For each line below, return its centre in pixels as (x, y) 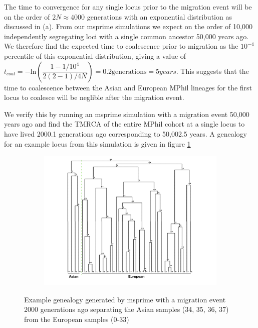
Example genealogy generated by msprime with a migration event (125, 299)
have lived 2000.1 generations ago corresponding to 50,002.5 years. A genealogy (125, 133)
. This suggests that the (212, 71)
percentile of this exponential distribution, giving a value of (95, 56)
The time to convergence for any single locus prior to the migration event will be (128, 7)
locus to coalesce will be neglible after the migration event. (94, 97)
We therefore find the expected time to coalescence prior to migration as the (121, 46)
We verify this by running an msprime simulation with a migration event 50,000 (127, 114)
